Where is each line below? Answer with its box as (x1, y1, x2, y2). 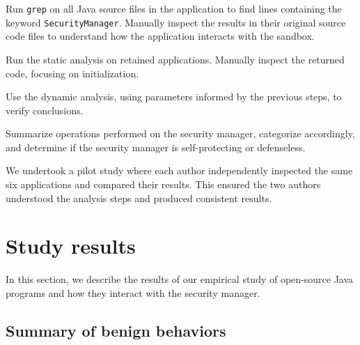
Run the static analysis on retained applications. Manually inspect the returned (6, 52, 345, 66)
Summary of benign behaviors (6, 319, 226, 341)
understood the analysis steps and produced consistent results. (6, 190, 272, 205)
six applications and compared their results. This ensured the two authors (6, 177, 321, 192)
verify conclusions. (6, 102, 84, 117)
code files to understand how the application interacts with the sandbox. (6, 29, 315, 43)
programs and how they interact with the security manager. (6, 285, 260, 300)
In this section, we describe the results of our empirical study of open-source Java (6, 272, 354, 286)
